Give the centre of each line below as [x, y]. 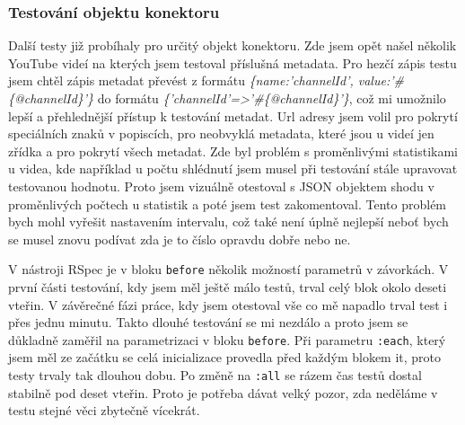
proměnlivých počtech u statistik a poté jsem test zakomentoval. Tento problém [228, 204]
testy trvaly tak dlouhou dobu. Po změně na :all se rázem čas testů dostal [215, 375]
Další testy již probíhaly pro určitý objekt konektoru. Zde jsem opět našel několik [232, 45]
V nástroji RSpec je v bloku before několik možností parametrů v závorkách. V [228, 269]
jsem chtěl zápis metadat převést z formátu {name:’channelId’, [181, 80]
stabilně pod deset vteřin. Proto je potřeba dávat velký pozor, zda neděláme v [223, 392]
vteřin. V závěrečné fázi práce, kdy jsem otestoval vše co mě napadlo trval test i [228, 304]
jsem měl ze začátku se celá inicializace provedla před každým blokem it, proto [225, 357]
